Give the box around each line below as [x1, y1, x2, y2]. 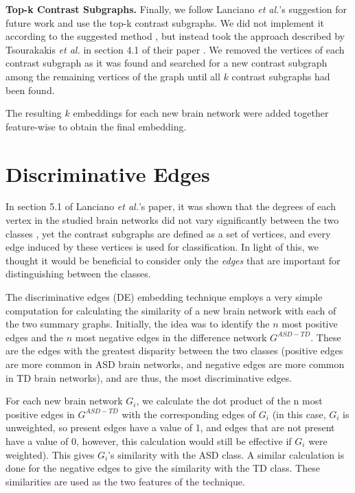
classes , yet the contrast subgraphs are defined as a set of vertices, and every [5, 226, 331, 240]
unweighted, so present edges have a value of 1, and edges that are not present [5, 420, 335, 435]
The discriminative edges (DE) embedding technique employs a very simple [5, 290, 323, 304]
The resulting [5, 106, 62, 120]
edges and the [5, 330, 64, 344]
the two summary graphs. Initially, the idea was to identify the [5, 317, 270, 331]
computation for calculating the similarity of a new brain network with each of [5, 303, 336, 317]
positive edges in [5, 406, 75, 421]
